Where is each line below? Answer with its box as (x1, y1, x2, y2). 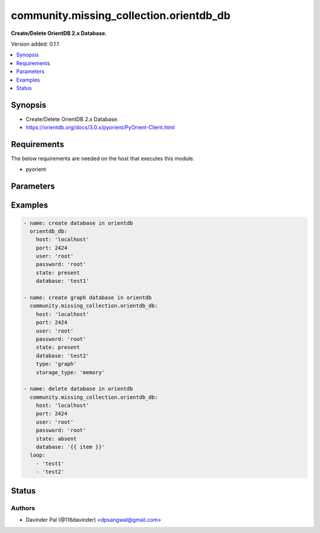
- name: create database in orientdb (23, 219, 133, 226)
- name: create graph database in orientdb (23, 294, 152, 301)
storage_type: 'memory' (36, 369, 105, 376)
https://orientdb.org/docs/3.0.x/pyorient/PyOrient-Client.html (25, 124, 175, 131)
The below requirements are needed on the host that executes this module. (11, 155, 195, 162)
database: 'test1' (36, 277, 89, 285)
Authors (11, 504, 36, 512)
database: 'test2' (36, 352, 89, 359)
